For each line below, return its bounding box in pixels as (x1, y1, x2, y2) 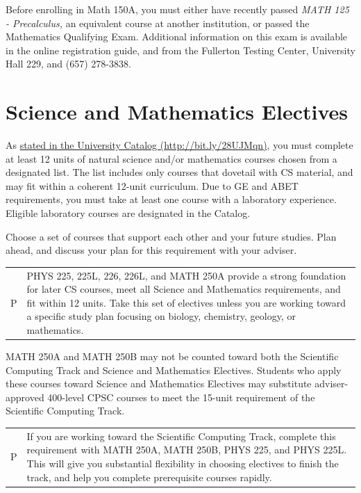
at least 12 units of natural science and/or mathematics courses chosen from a (6, 151, 337, 165)
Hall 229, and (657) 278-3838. (6, 56, 131, 71)
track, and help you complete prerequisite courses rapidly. (26, 469, 272, 484)
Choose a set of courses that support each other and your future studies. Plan (6, 229, 337, 243)
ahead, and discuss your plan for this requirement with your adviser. (6, 243, 297, 257)
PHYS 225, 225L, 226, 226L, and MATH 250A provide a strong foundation (26, 268, 346, 282)
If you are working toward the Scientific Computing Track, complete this (26, 428, 336, 443)
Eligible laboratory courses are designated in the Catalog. (6, 206, 251, 220)
